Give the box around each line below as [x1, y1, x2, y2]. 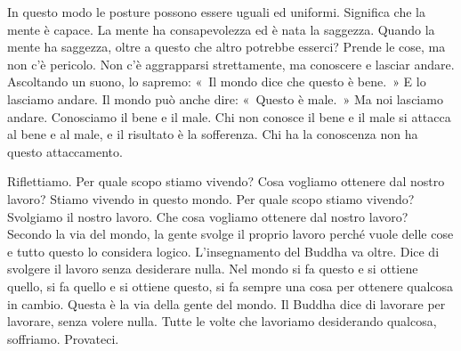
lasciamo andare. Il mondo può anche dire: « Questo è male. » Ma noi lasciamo [7, 89, 443, 108]
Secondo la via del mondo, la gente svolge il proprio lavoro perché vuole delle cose [7, 224, 454, 243]
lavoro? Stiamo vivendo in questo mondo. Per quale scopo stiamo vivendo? [7, 189, 415, 208]
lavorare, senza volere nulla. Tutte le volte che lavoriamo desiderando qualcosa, [7, 312, 437, 331]
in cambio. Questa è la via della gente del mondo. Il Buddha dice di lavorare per [7, 294, 446, 313]
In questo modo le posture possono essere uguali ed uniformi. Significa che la [7, 3, 425, 20]
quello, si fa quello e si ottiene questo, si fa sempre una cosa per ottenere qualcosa [7, 276, 454, 295]
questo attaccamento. [7, 142, 123, 160]
